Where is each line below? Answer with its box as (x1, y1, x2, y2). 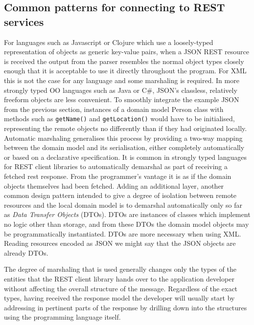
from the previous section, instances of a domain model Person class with (4, 104, 224, 114)
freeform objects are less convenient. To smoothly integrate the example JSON (4, 94, 239, 105)
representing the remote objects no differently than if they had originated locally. (4, 123, 247, 133)
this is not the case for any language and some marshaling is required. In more (4, 75, 239, 85)
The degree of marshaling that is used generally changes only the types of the (4, 264, 236, 274)
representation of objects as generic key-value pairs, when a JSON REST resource (4, 46, 249, 57)
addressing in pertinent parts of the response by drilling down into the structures (4, 302, 247, 312)
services (4, 14, 44, 29)
